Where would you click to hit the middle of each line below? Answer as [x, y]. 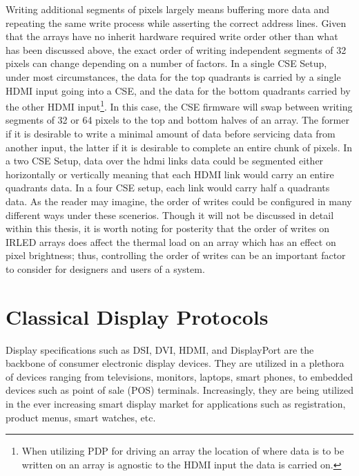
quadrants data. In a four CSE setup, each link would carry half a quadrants [168, 188]
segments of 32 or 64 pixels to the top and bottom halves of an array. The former [177, 120]
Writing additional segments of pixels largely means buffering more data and [168, 9]
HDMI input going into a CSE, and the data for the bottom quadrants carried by [178, 90]
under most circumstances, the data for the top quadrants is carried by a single [173, 76]
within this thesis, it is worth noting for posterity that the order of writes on [167, 228]
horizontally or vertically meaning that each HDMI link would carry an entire [170, 174]
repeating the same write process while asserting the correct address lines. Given [176, 22]
